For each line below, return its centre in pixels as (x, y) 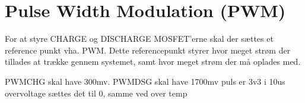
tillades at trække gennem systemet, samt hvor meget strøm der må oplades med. (153, 62)
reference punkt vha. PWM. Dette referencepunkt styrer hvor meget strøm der (148, 50)
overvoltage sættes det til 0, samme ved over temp (96, 93)
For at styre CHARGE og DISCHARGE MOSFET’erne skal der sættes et (139, 39)
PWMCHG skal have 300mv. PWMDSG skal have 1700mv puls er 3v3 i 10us (145, 81)
